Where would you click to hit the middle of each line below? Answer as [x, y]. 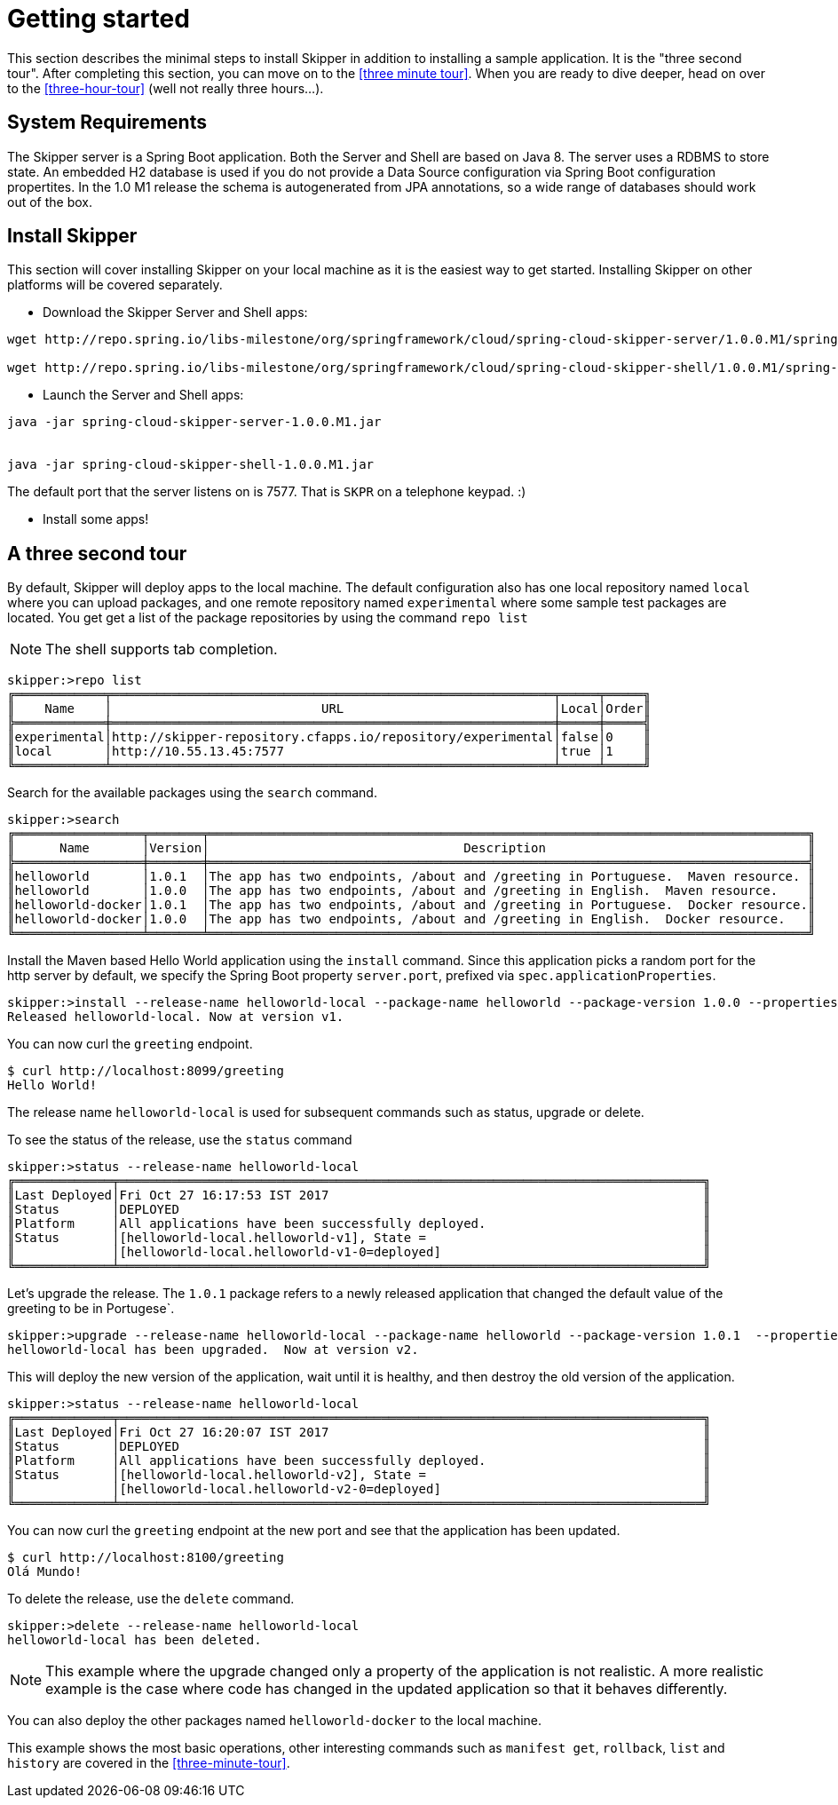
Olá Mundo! [45, 1572]
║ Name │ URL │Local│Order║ [329, 709]
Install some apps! [96, 519]
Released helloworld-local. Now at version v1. [176, 1017]
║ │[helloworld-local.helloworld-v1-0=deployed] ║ [359, 1252]
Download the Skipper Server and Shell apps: [175, 313]
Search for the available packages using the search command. [192, 793]
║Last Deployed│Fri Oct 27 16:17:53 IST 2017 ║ [359, 1195]
